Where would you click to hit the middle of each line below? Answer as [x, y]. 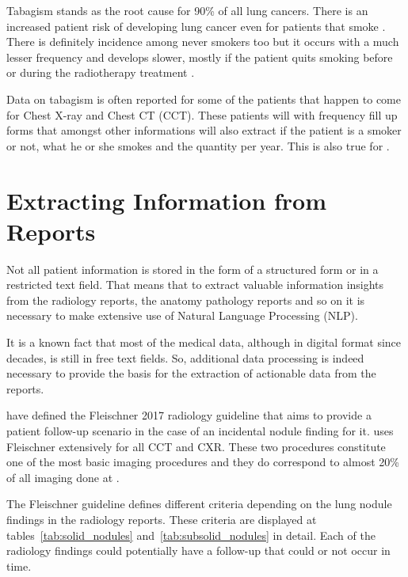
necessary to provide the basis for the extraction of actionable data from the [191, 373]
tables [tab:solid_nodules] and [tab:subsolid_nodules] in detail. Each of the [191, 535]
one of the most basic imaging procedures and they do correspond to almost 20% [203, 462]
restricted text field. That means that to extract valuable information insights [195, 285]
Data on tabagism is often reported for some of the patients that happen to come [204, 99]
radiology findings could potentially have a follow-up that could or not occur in [198, 550]
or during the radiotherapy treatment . [101, 72]
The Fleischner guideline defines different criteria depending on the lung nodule [199, 504]
